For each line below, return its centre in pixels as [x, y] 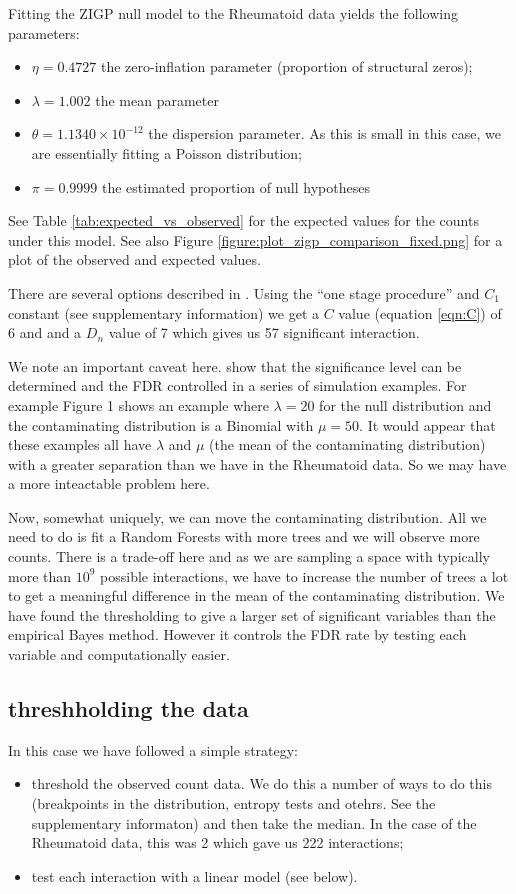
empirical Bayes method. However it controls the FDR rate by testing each [237, 634]
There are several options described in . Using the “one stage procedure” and [244, 292]
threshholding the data [128, 708]
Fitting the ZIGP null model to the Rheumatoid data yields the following [233, 13]
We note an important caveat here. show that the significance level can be [235, 365]
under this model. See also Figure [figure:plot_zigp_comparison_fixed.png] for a [255, 239]
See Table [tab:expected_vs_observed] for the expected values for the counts [243, 220]
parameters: [44, 32]
